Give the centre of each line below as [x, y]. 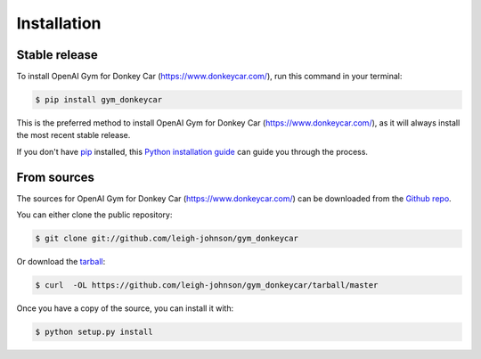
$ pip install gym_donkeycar [99, 100]
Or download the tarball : [61, 262]
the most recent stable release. [73, 135]
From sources [56, 177]
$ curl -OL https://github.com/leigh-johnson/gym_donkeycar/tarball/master [207, 286]
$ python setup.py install [94, 332]
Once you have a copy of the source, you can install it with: [125, 308]
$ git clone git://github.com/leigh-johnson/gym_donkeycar [167, 239]
